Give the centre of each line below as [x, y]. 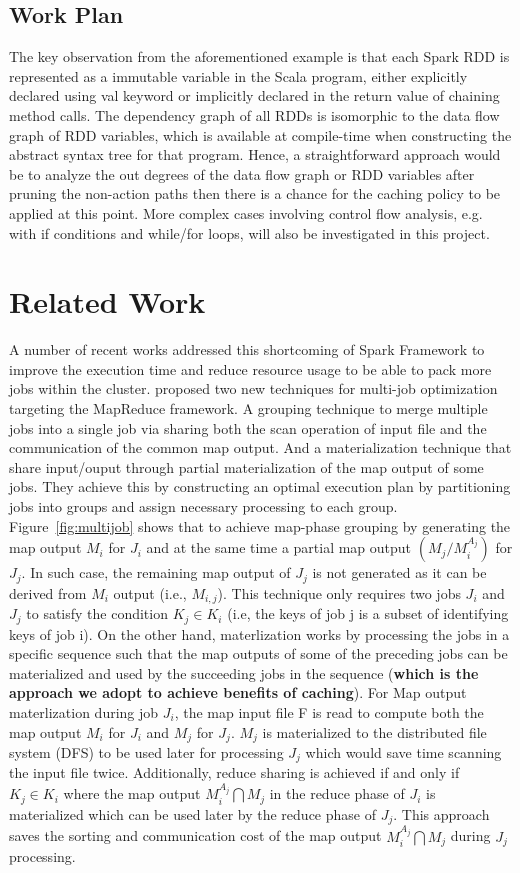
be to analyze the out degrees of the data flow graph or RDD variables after [242, 173]
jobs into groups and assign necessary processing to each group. [203, 506]
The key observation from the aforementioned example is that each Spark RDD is [259, 56]
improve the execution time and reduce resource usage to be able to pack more [250, 368]
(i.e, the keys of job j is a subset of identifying [368, 613]
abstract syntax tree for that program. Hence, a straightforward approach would [255, 154]
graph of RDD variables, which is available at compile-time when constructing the [260, 134]
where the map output [132, 793]
